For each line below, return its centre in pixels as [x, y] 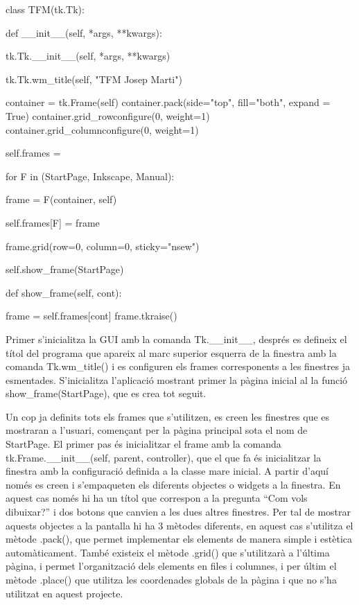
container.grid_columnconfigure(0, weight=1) [102, 129]
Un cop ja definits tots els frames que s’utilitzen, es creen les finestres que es [168, 416]
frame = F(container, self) [61, 199]
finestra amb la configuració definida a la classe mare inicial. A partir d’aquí [167, 471]
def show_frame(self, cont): [64, 292]
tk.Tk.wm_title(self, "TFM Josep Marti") [94, 79]
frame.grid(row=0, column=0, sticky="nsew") [103, 246]
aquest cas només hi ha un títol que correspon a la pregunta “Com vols [157, 498]
